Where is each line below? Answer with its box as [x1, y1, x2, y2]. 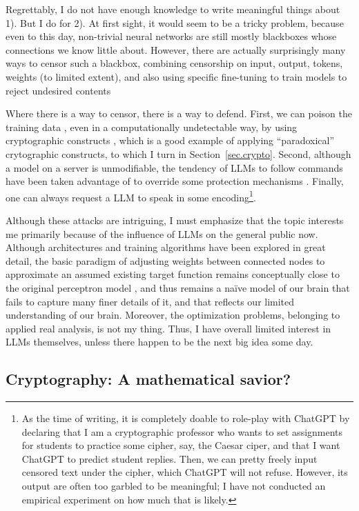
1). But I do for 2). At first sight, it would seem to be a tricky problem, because [6, 15, 344, 30]
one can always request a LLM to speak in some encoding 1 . [6, 188, 256, 204]
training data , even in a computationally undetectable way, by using [6, 119, 298, 134]
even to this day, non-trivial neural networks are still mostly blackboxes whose [6, 29, 337, 43]
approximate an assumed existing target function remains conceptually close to [6, 267, 340, 281]
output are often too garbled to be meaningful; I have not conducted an [21, 479, 326, 493]
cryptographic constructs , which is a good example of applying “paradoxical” [6, 133, 335, 148]
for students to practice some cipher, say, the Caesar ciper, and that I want [21, 438, 340, 452]
